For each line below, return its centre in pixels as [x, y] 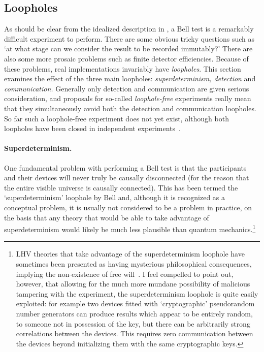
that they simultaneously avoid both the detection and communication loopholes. [130, 108]
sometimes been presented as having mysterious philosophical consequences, [134, 263]
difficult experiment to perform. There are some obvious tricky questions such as [129, 38]
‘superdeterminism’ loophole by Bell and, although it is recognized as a [115, 197]
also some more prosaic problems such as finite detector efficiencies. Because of [126, 58]
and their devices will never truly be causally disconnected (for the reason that [127, 178]
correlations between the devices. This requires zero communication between [135, 333]
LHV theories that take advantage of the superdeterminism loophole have [130, 254]
